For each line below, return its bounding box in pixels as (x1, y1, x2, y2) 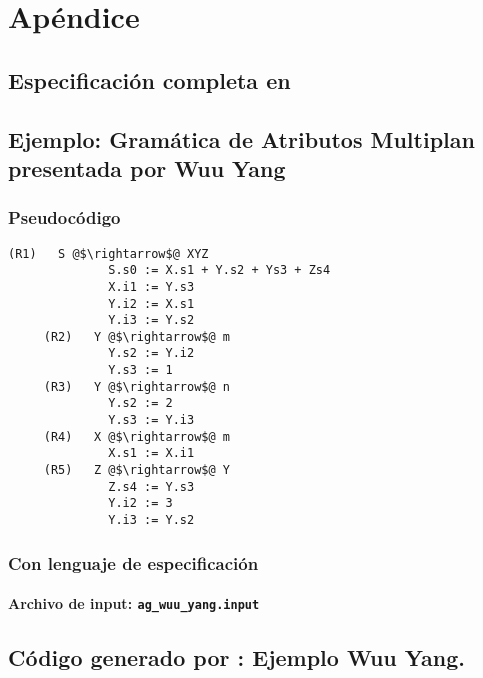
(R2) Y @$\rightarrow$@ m (43, 329, 230, 344)
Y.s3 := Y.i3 (108, 413, 195, 428)
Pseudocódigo (8, 205, 121, 230)
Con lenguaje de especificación (8, 550, 259, 575)
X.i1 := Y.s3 (108, 279, 195, 294)
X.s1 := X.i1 (108, 446, 195, 461)
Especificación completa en (8, 64, 291, 95)
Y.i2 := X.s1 (108, 296, 195, 311)
